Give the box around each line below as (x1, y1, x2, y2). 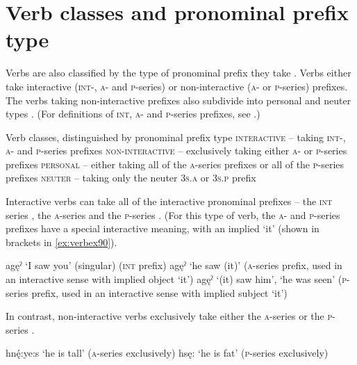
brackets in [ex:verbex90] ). (6, 234, 117, 249)
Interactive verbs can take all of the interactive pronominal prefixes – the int (6, 194, 333, 209)
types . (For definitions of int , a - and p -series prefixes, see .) (6, 106, 260, 121)
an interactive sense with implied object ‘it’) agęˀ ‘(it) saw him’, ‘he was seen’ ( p (6, 272, 347, 286)
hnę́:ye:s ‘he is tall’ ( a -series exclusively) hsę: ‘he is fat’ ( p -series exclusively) (6, 346, 329, 360)
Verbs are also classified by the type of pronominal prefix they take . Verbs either (6, 65, 351, 80)
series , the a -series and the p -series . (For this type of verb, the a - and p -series (6, 207, 340, 222)
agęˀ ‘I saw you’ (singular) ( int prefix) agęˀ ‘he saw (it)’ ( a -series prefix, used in (6, 258, 342, 273)
